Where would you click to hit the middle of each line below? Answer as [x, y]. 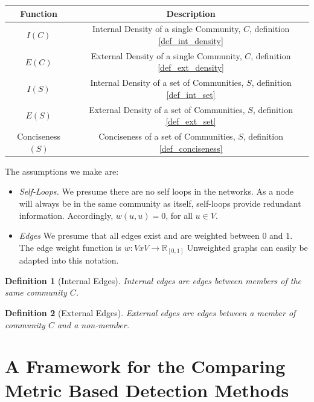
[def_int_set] [191, 94]
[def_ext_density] [191, 67]
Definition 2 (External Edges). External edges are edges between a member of [150, 313]
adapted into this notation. [69, 260]
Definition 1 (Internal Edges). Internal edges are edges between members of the [153, 280]
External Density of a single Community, [166, 55]
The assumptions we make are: [62, 171]
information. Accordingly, [66, 215]
